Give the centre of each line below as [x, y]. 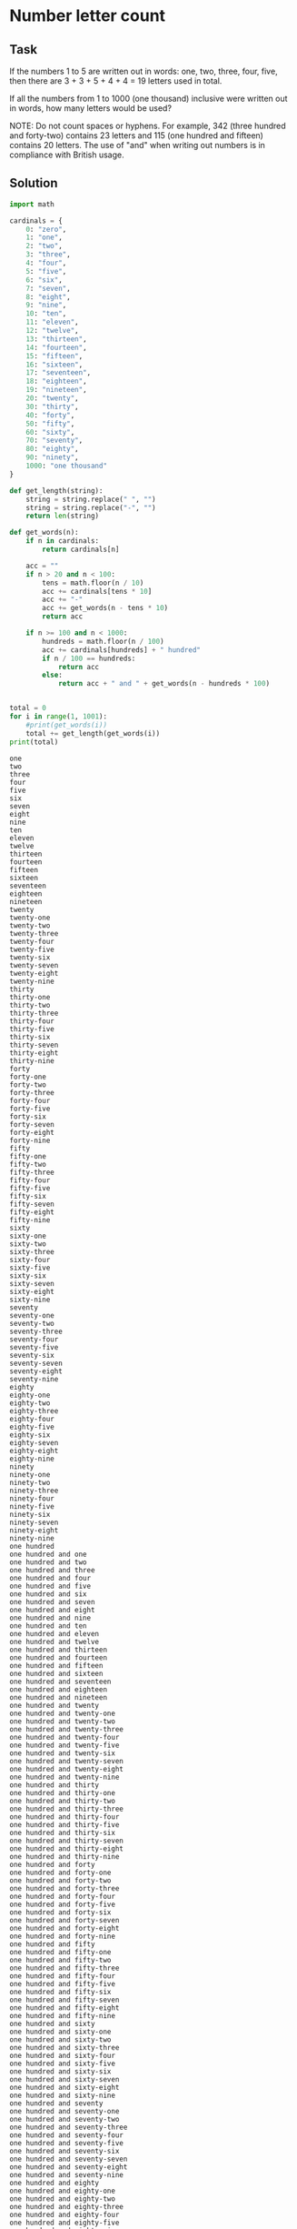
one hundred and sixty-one [60, 2032]
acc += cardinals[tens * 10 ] [97, 591]
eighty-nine [32, 1459]
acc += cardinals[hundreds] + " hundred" [122, 650]
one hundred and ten [49, 1626]
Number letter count [88, 16]
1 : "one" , [45, 237]
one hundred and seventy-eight [69, 2167]
